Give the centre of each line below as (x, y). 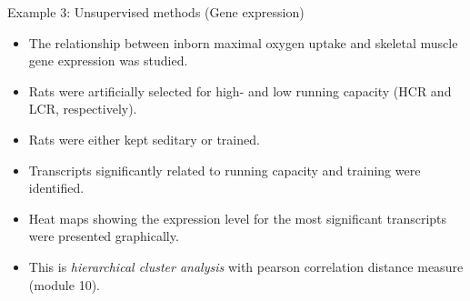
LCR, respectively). (83, 109)
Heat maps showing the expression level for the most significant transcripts (238, 218)
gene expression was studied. (108, 60)
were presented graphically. (104, 236)
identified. (56, 188)
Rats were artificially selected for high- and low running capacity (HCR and (240, 90)
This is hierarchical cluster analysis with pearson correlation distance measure (246, 266)
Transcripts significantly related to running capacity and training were (225, 170)
